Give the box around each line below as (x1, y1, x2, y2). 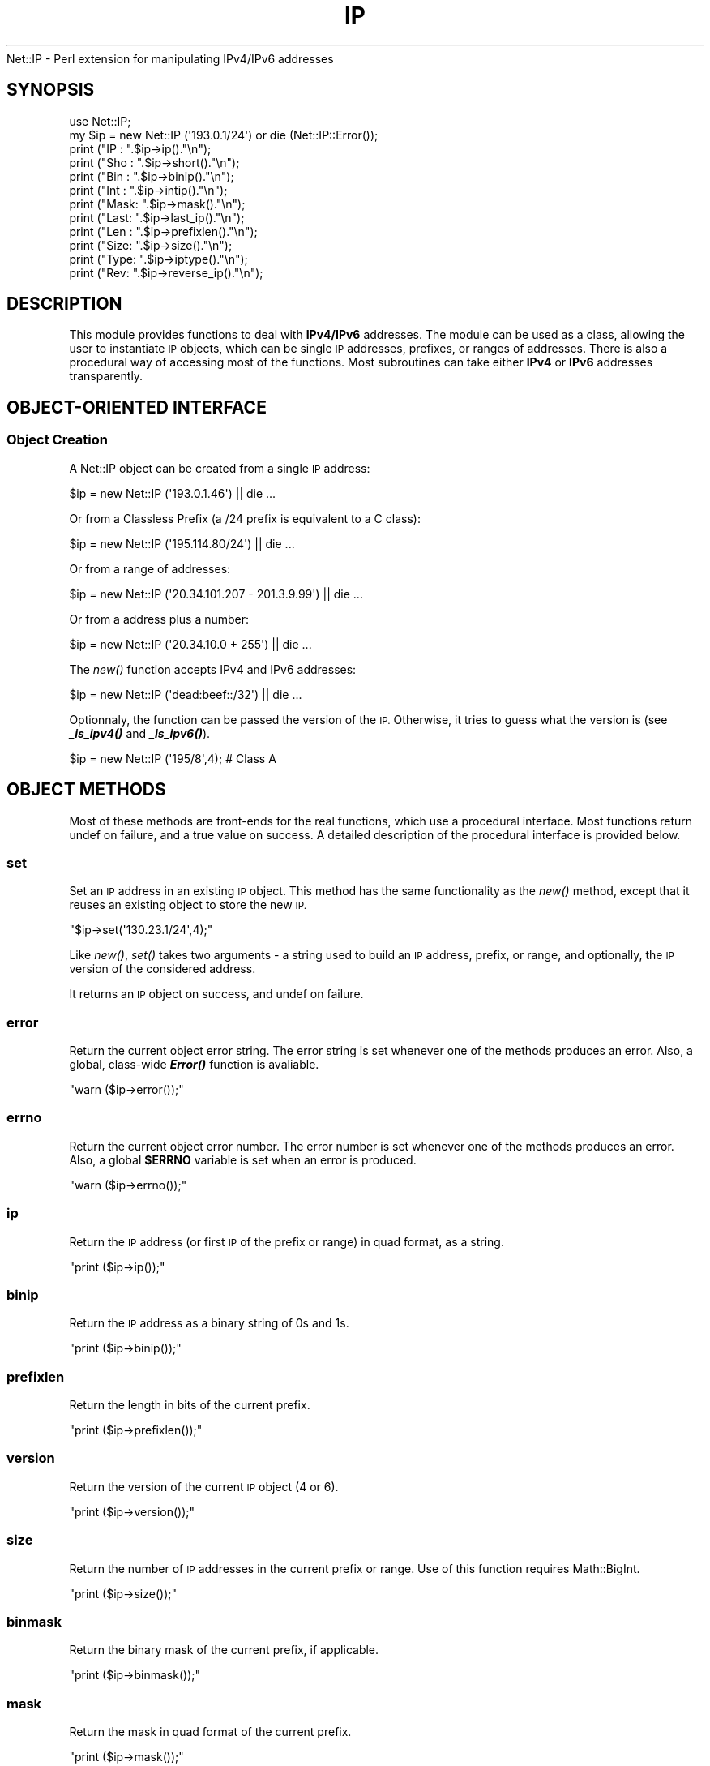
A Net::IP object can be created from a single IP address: (69, 461, 370, 475)
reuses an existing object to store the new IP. (69, 898, 307, 912)
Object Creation (6, 431, 108, 448)
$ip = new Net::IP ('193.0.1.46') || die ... (69, 486, 276, 500)
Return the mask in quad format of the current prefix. (69, 1725, 352, 1738)
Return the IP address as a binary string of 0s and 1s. (69, 1316, 349, 1331)
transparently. (69, 369, 143, 384)
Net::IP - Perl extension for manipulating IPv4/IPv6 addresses (6, 51, 334, 66)
